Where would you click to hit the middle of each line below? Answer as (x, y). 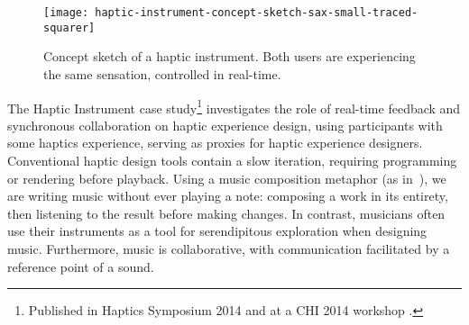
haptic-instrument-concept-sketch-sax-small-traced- (257, 13)
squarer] (69, 27)
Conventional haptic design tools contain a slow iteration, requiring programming (232, 160)
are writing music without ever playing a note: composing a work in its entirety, (228, 196)
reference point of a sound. (81, 266)
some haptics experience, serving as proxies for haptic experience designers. (215, 143)
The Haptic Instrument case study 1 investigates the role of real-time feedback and (234, 106)
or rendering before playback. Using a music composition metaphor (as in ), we (227, 178)
